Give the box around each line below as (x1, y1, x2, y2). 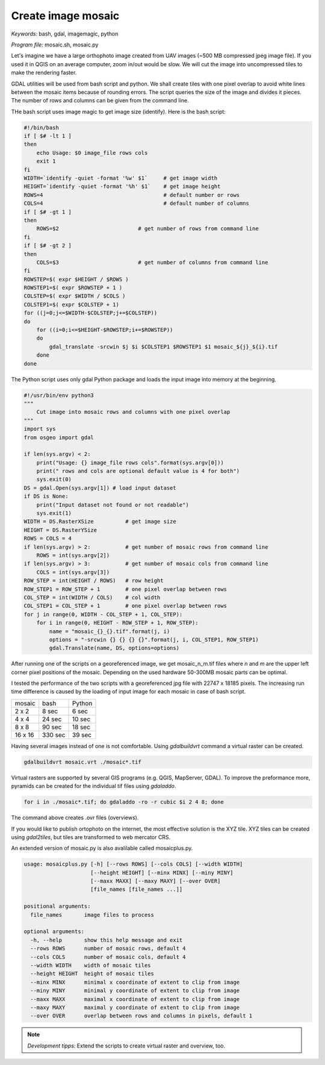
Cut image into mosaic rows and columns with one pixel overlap (36, 408, 231, 416)
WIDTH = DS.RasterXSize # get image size (23, 518, 177, 525)
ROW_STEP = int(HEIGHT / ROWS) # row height (23, 577, 164, 584)
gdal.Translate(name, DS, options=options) (49, 645, 180, 652)
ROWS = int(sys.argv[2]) (36, 552, 110, 558)
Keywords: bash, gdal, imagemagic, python (11, 30, 119, 37)
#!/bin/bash (23, 124, 60, 131)
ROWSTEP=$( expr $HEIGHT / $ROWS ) (23, 276, 129, 283)
